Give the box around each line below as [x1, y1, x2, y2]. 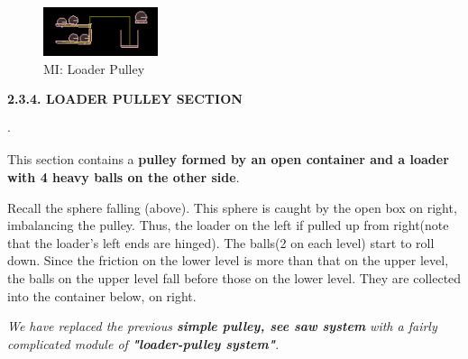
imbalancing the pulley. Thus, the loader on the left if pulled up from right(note [7, 216, 449, 235]
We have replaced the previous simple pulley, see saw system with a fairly [7, 317, 437, 336]
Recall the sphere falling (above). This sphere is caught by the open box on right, [7, 198, 457, 216]
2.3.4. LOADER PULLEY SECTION [7, 89, 243, 108]
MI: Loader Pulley [43, 59, 145, 78]
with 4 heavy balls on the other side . [7, 168, 240, 187]
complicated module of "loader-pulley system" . [7, 334, 280, 353]
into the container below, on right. [7, 286, 197, 305]
